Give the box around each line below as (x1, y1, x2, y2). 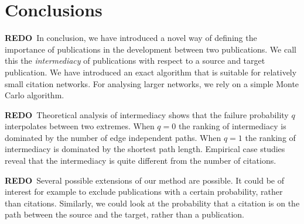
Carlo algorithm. (5, 89, 64, 101)
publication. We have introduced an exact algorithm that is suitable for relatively (5, 66, 297, 78)
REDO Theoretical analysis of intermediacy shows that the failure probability (5, 108, 289, 120)
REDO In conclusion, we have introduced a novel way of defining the (5, 32, 257, 44)
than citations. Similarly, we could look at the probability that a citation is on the (5, 197, 300, 209)
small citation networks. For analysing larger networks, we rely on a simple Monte (5, 77, 299, 89)
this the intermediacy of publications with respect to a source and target (5, 54, 265, 67)
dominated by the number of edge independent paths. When (5, 131, 221, 143)
